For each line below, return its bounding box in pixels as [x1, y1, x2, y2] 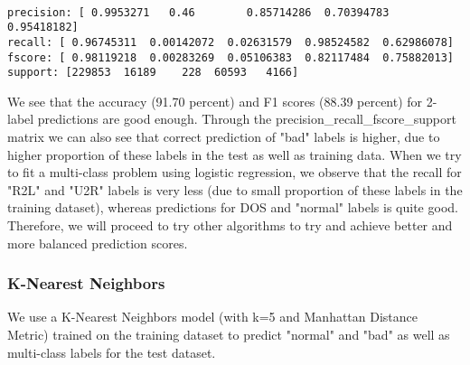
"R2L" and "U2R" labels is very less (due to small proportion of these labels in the [7, 180, 463, 199]
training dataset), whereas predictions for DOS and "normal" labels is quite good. [7, 198, 458, 217]
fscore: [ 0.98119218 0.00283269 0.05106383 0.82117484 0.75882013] [7, 51, 454, 64]
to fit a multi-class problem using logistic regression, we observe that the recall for [7, 163, 462, 182]
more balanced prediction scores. [7, 233, 188, 252]
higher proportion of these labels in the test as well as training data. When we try [7, 145, 462, 164]
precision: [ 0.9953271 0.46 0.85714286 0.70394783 [7, 5, 390, 19]
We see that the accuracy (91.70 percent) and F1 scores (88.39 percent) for [7, 91, 423, 110]
